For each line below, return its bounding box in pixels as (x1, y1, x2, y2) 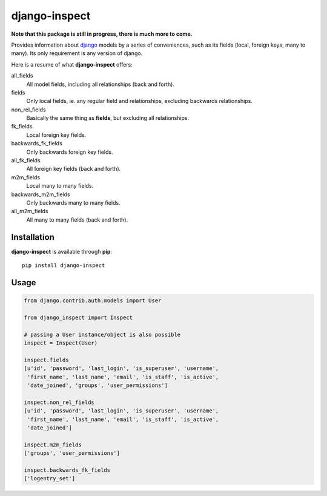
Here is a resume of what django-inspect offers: (11, 61, 133, 68)
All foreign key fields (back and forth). (26, 165, 121, 173)
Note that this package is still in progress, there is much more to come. (11, 30, 193, 38)
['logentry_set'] (24, 475, 76, 482)
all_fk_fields (11, 157, 41, 164)
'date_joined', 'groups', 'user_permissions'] (27, 382, 168, 389)
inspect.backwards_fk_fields (24, 466, 111, 474)
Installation (11, 232, 54, 242)
